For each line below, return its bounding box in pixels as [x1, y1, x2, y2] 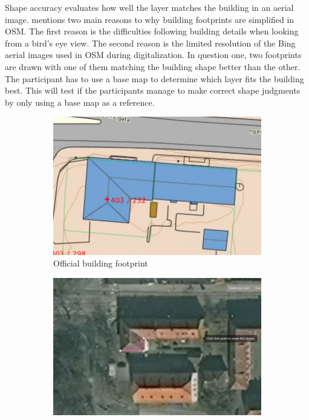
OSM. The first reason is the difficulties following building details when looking [5, 25, 299, 37]
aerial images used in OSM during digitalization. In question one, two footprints [5, 48, 302, 61]
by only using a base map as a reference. [5, 95, 155, 108]
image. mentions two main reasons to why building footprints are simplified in [5, 13, 294, 25]
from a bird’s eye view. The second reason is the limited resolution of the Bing [5, 36, 296, 49]
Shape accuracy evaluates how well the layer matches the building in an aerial [5, 1, 294, 13]
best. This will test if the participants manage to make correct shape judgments [5, 84, 301, 97]
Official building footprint [53, 257, 148, 270]
